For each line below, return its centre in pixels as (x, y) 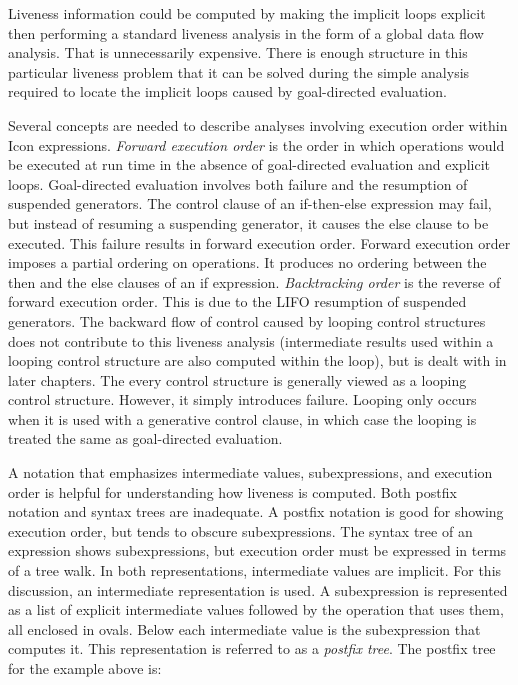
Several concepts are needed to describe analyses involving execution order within (258, 124)
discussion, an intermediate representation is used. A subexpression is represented (258, 589)
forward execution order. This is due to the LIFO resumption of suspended (237, 301)
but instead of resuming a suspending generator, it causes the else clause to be (248, 222)
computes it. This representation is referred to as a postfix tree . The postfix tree (252, 648)
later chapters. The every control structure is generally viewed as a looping (237, 379)
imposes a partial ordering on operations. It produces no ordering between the (247, 262)
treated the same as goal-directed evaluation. (145, 438)
